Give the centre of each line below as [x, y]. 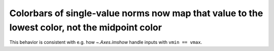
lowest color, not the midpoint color [86, 27]
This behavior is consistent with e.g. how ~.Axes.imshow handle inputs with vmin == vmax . [106, 42]
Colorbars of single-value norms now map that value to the [136, 13]
